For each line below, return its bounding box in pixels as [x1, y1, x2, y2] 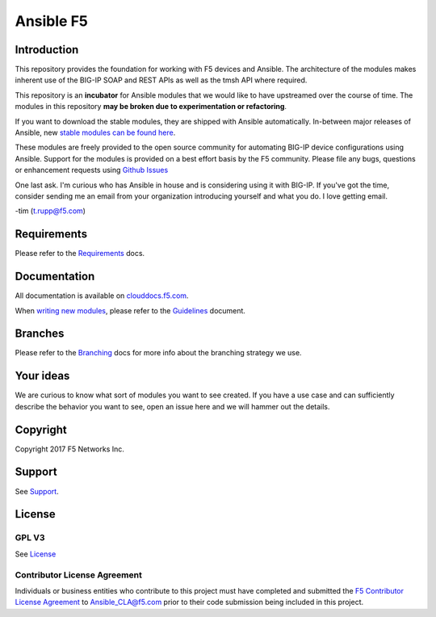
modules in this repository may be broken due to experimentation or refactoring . [15, 102, 287, 111]
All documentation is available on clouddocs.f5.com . [15, 291, 189, 300]
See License [15, 549, 57, 559]
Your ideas [15, 369, 70, 383]
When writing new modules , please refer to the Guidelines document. [15, 305, 246, 315]
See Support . [15, 486, 60, 496]
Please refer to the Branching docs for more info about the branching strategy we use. [15, 348, 302, 358]
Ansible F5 [15, 12, 89, 30]
